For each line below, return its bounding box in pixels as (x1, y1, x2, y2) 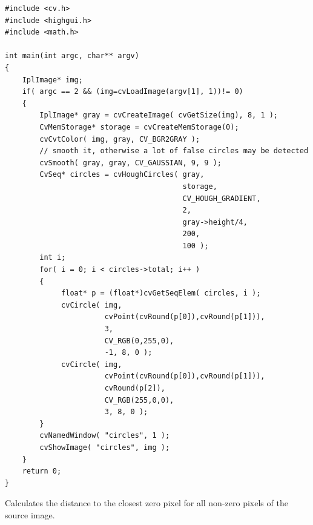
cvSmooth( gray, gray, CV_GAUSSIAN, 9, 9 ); (39, 158, 222, 167)
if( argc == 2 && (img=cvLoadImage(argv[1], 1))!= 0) (22, 87, 243, 96)
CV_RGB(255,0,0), (104, 395, 174, 404)
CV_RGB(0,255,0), (104, 336, 174, 345)
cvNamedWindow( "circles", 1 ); (39, 431, 170, 440)
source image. (5, 508, 55, 521)
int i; (39, 253, 66, 262)
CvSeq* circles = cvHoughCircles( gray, (39, 170, 205, 179)
